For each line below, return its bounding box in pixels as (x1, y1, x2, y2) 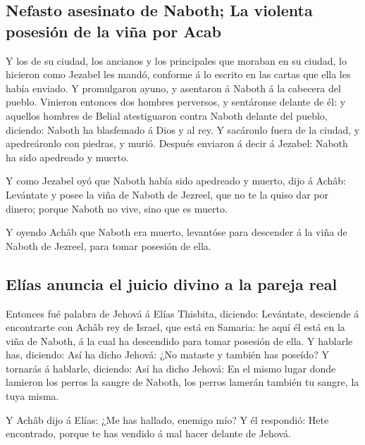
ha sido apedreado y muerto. (6, 149, 129, 164)
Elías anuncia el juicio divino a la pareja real (6, 272, 338, 294)
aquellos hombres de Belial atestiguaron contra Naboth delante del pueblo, (6, 108, 328, 123)
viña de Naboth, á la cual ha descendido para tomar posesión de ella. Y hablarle (6, 333, 353, 348)
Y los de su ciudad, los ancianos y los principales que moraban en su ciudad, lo (6, 53, 347, 68)
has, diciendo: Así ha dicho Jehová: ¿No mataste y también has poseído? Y (6, 347, 330, 362)
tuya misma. (6, 389, 59, 403)
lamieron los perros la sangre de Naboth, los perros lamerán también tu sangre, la (6, 375, 359, 389)
